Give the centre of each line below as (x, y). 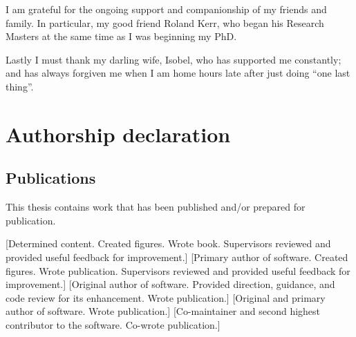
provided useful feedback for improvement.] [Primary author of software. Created (177, 257)
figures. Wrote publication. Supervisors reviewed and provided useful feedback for (178, 270)
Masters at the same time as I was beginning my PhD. (121, 36)
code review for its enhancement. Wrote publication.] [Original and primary (166, 297)
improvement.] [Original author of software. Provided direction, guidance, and (170, 284)
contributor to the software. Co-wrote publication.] (113, 324)
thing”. (20, 86)
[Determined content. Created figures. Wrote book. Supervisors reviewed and (168, 243)
